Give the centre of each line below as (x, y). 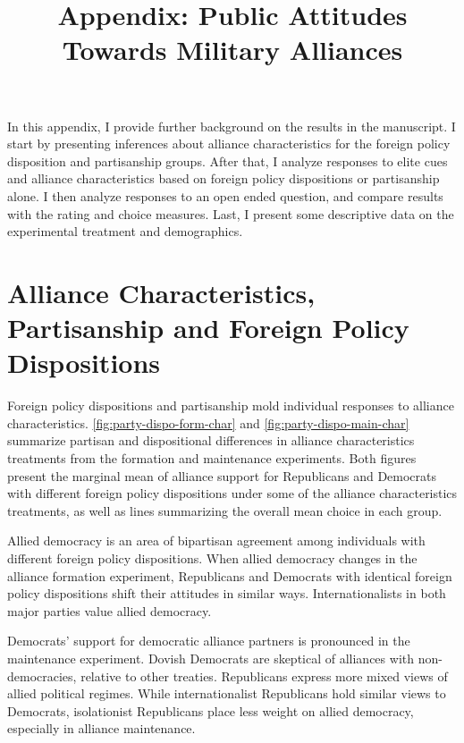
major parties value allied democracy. (110, 610)
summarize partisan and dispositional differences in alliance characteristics (211, 440)
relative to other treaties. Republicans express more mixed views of (264, 675)
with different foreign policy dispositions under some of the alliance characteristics (232, 493)
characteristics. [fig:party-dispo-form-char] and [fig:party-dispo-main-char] (208, 422)
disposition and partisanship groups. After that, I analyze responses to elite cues (228, 160)
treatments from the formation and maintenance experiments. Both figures (212, 458)
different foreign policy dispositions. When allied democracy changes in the (212, 557)
